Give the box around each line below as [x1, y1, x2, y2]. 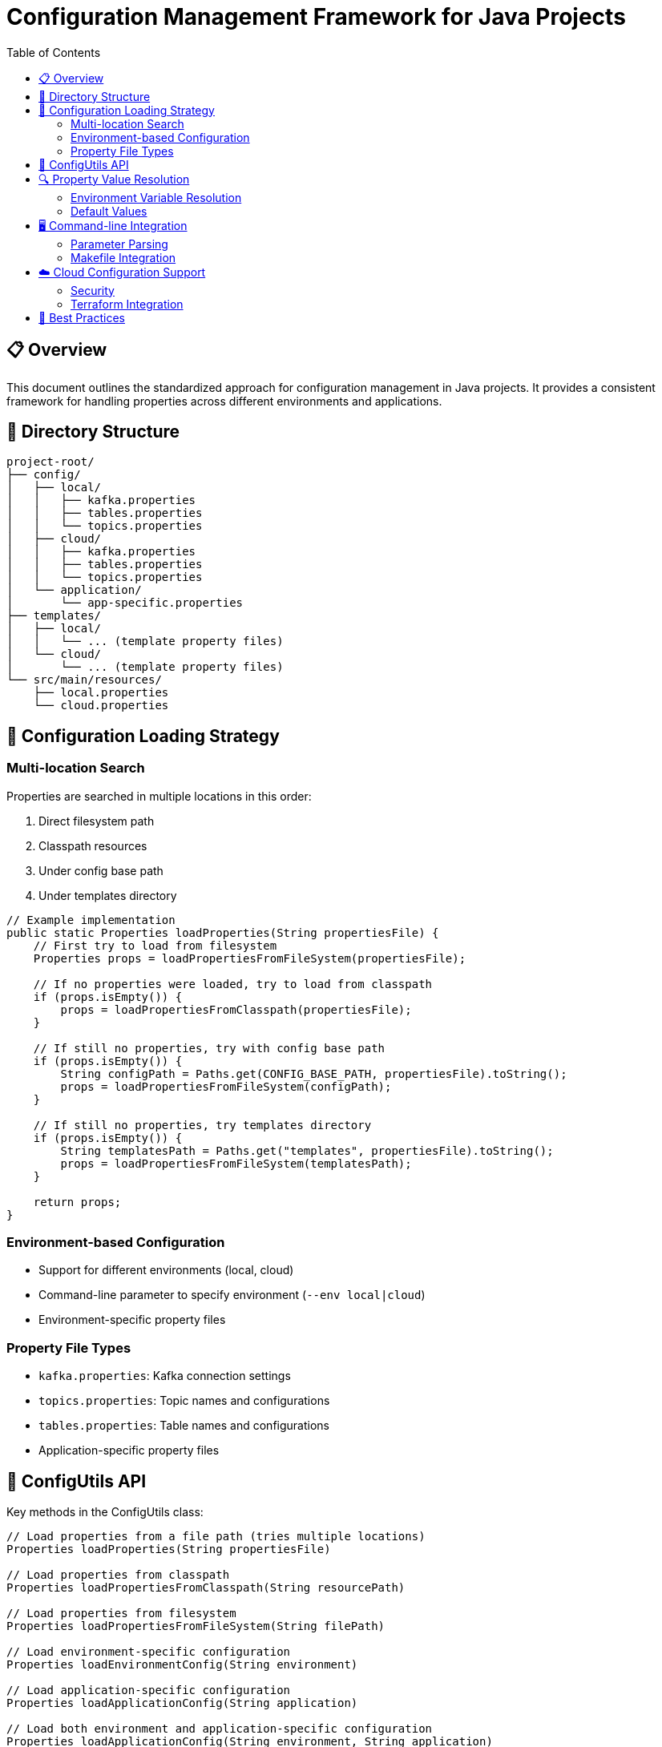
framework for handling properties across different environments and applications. [6, 393, 442, 408]
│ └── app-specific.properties [6, 596, 244, 610]
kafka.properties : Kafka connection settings [38, 1369, 291, 1383]
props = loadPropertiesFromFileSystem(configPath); [60, 1079, 392, 1093]
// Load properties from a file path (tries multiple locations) [6, 1530, 426, 1543]
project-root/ [6, 455, 95, 469]
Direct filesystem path [38, 813, 155, 828]
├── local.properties [33, 686, 169, 700]
